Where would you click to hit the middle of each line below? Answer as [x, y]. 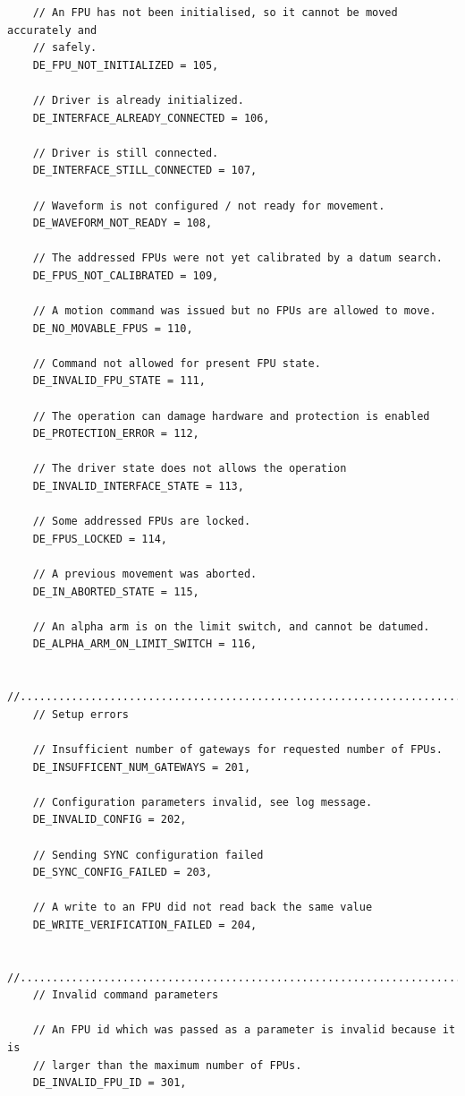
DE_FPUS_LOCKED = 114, [100, 539]
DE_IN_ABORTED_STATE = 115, [116, 591]
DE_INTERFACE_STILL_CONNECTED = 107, [145, 171]
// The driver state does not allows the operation [190, 469]
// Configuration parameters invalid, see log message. [203, 802]
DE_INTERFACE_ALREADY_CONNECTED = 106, [151, 118]
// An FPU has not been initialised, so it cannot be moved [215, 13]
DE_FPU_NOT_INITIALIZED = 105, [126, 65]
